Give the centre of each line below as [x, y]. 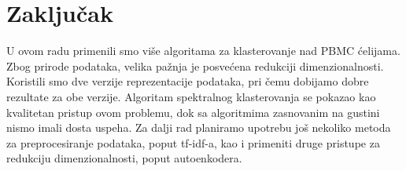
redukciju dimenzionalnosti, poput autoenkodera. [124, 158]
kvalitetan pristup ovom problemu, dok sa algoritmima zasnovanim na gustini [193, 112]
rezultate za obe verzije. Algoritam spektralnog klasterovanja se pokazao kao [191, 96]
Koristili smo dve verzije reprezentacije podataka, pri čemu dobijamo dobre [188, 81]
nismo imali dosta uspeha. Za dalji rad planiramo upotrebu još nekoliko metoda [199, 127]
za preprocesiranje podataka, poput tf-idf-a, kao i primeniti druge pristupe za [193, 142]
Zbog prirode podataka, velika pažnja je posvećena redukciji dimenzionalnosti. [195, 65]
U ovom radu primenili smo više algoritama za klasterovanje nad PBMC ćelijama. [203, 51]
